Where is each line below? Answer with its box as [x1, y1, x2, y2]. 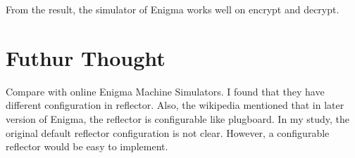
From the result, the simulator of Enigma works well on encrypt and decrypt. [6, 2, 340, 16]
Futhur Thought [6, 43, 166, 72]
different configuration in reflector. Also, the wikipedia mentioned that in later [6, 98, 344, 112]
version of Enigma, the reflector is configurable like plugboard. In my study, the [6, 111, 349, 126]
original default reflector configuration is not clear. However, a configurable [6, 125, 330, 140]
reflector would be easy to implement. [6, 139, 168, 154]
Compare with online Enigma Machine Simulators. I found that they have [6, 84, 325, 98]
